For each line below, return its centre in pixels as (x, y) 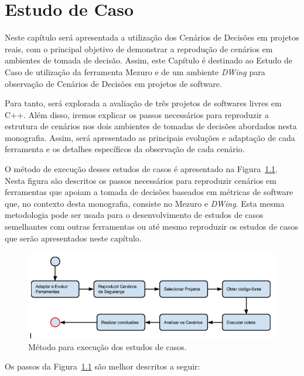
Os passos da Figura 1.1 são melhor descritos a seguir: (103, 366)
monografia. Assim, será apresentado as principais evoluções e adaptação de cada (150, 137)
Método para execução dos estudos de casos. (107, 346)
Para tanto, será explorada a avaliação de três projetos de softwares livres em (143, 103)
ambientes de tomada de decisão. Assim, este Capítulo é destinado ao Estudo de (149, 60)
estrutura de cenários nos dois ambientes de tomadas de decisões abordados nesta (151, 126)
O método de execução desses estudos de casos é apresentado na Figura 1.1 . (141, 169)
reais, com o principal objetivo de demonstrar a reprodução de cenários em (139, 48)
